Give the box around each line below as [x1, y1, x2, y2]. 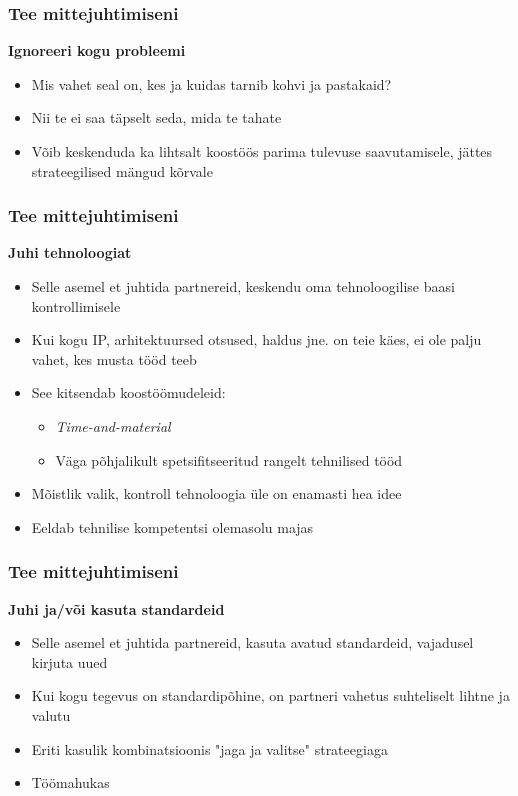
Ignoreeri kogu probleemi [8, 40, 186, 61]
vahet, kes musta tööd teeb [31, 348, 197, 369]
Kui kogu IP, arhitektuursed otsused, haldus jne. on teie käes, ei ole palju [31, 329, 482, 350]
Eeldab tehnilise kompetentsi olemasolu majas [31, 516, 314, 537]
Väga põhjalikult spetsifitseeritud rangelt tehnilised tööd [55, 449, 403, 470]
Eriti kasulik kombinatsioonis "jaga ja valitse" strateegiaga [31, 738, 388, 759]
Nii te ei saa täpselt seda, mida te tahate [31, 107, 282, 128]
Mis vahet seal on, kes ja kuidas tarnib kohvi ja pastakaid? [31, 73, 392, 94]
